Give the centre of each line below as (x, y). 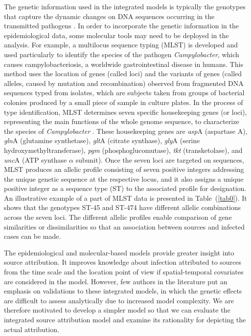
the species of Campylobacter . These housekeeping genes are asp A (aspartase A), (126, 131)
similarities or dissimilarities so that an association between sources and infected (125, 226)
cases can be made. (33, 236)
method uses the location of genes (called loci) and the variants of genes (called (123, 73)
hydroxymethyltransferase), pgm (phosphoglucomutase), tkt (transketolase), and (123, 150)
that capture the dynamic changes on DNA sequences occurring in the (109, 16)
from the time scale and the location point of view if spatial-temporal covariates (124, 272)
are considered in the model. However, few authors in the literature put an (116, 281)
